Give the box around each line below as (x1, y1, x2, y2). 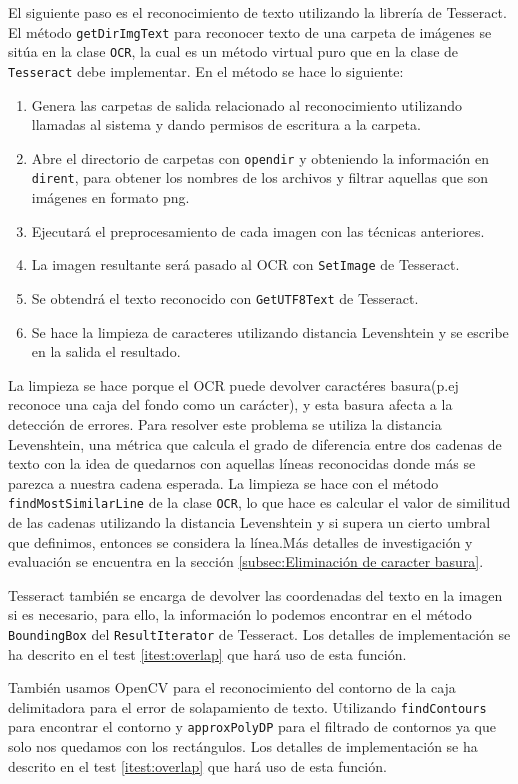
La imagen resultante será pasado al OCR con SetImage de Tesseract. (31, 254, 460, 275)
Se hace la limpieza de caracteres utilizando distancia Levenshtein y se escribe (31, 321, 509, 342)
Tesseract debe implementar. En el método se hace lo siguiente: (8, 60, 404, 81)
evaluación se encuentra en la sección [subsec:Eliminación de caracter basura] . (8, 551, 484, 572)
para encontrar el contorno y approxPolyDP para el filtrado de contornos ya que (8, 716, 496, 737)
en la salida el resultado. (31, 341, 181, 362)
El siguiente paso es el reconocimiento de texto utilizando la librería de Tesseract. (8, 2, 507, 22)
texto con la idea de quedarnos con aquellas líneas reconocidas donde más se (8, 453, 476, 474)
